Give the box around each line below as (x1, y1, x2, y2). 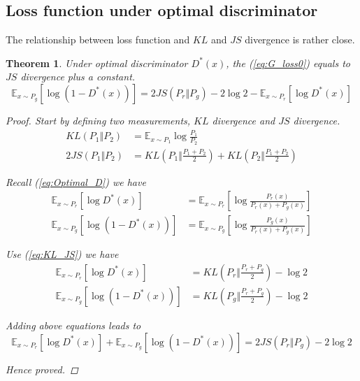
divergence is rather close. (245, 32, 355, 47)
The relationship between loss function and (6, 32, 190, 47)
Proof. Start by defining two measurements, (6, 113, 191, 127)
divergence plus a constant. (20, 69, 136, 84)
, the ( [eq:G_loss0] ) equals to (226, 55, 350, 70)
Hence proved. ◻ (6, 361, 78, 376)
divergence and (212, 113, 275, 127)
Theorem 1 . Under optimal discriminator (6, 55, 188, 70)
